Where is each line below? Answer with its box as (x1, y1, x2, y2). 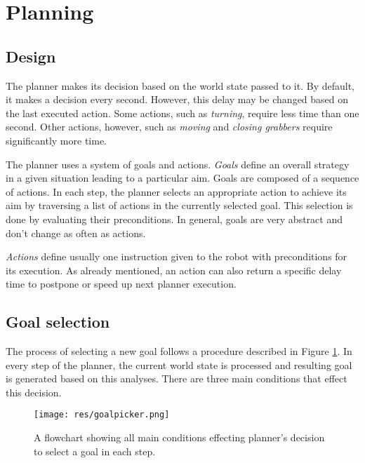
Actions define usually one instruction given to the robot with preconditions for (6, 249, 347, 264)
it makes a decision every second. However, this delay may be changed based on (6, 92, 349, 107)
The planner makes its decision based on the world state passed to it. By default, (6, 78, 354, 93)
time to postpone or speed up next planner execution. (6, 276, 237, 291)
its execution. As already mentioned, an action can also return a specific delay (6, 262, 342, 277)
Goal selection (6, 311, 110, 333)
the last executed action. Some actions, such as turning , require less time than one (6, 105, 359, 120)
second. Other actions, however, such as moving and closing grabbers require (6, 119, 333, 134)
